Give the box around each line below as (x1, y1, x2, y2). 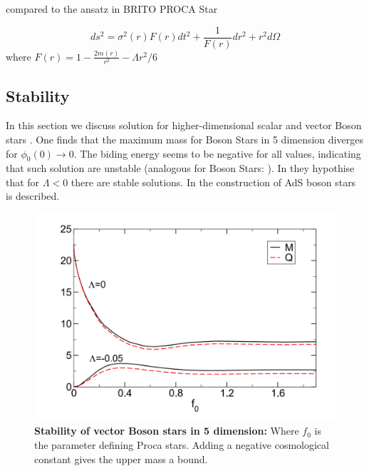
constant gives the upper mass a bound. (34, 451, 208, 466)
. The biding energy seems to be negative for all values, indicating (73, 146, 361, 161)
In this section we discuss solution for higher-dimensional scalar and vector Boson (6, 118, 362, 133)
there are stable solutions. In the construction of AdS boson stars (71, 174, 356, 189)
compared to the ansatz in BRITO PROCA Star (6, 1, 218, 16)
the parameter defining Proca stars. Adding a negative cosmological (34, 437, 329, 452)
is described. (6, 188, 60, 203)
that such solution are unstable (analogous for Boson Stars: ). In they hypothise (6, 161, 355, 176)
